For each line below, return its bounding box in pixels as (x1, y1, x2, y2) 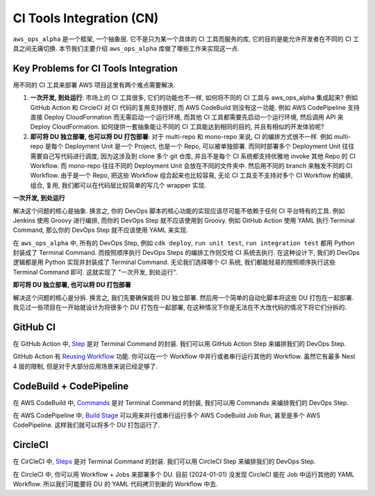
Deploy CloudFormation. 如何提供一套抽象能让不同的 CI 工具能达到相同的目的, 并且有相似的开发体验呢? (30, 122, 324, 131)
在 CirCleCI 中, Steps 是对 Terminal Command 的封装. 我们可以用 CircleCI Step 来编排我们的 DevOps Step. (12, 457, 316, 465)
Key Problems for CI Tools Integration (12, 63, 178, 74)
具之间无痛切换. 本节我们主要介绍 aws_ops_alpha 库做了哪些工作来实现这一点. (12, 44, 240, 52)
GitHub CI (12, 321, 56, 333)
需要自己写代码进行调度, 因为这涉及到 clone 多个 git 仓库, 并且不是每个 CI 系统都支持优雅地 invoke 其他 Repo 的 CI (30, 151, 356, 160)
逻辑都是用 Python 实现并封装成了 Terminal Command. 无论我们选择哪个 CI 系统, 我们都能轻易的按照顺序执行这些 (12, 258, 336, 267)
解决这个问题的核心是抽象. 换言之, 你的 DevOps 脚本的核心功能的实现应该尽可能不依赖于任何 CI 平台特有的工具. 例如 (12, 206, 345, 215)
